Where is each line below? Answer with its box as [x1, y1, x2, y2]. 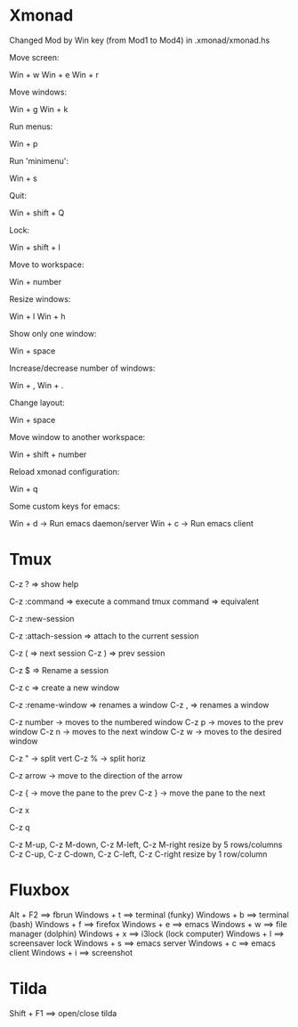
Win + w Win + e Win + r [9, 69, 100, 80]
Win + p [9, 138, 38, 149]
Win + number [9, 276, 62, 287]
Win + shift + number [9, 449, 87, 460]
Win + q [9, 483, 38, 494]
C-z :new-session [9, 613, 75, 624]
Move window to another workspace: [9, 431, 146, 442]
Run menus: [9, 121, 53, 132]
